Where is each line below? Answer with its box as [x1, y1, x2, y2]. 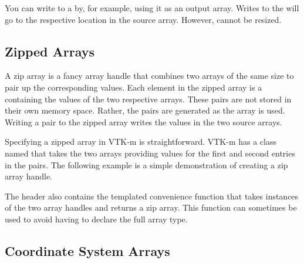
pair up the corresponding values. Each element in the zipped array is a [5, 81, 262, 93]
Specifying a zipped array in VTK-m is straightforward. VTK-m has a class [5, 135, 276, 148]
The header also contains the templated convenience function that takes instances [5, 189, 299, 202]
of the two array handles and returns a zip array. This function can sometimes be [5, 201, 297, 214]
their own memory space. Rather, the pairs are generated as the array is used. [5, 104, 285, 116]
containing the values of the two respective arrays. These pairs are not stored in [5, 92, 292, 105]
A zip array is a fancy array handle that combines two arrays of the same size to [5, 69, 294, 82]
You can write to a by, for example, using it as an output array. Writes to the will [5, 2, 299, 14]
